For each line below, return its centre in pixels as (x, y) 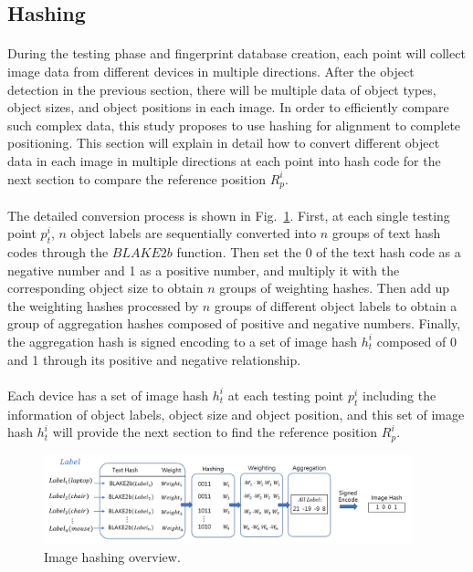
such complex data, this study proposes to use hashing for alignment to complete (234, 125)
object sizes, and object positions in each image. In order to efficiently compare (228, 107)
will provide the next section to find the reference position (215, 432)
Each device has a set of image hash (108, 395)
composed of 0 (416, 341)
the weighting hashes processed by (103, 305)
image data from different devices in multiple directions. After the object (211, 71)
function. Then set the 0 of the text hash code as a (319, 251)
